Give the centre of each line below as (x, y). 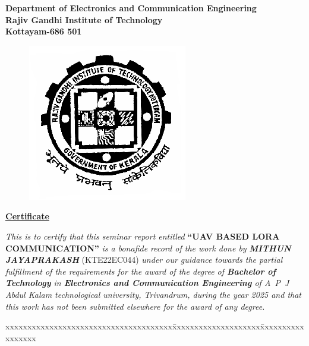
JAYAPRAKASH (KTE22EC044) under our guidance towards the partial (144, 259)
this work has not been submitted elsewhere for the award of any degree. (135, 306)
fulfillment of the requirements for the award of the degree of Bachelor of (141, 271)
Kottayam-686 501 (44, 31)
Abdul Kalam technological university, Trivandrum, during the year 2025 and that (154, 294)
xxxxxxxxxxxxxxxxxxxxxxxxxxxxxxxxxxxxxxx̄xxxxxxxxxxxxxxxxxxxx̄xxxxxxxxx (155, 326)
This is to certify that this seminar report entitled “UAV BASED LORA (143, 236)
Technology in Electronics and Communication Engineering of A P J (147, 283)
